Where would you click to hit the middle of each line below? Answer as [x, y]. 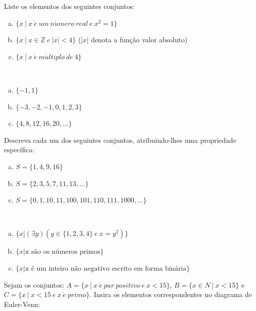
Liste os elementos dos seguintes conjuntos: [69, 6]
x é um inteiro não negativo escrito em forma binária [106, 268]
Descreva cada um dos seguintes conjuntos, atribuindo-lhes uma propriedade [120, 140]
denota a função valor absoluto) [139, 40]
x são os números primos [63, 252]
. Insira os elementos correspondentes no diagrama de [171, 294]
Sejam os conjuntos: [34, 284]
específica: [19, 150]
